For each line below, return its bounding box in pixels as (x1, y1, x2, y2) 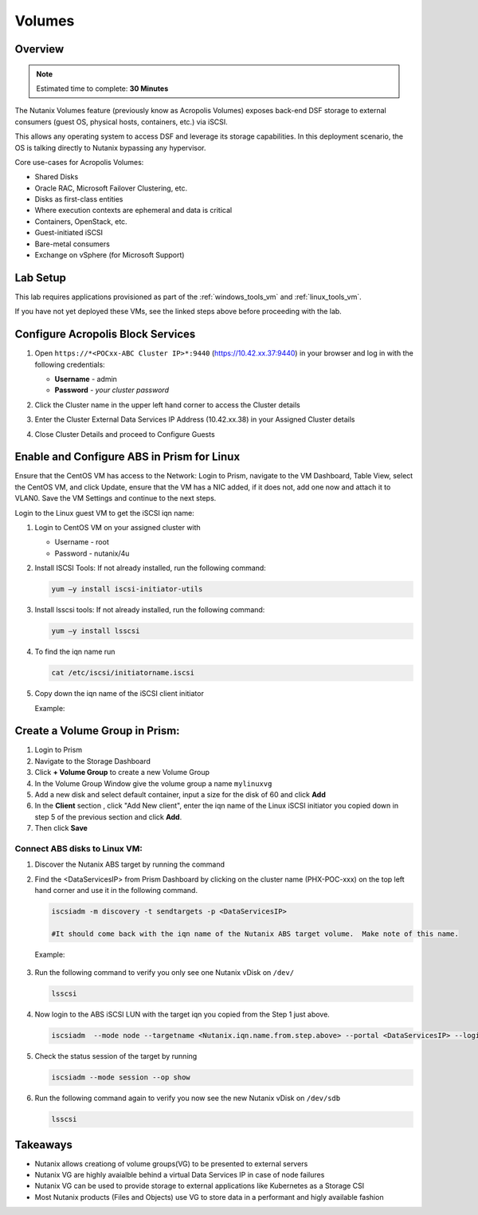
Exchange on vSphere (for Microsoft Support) (34, 250, 185, 260)
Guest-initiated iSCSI (34, 228, 104, 238)
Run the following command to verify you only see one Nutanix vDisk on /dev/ (34, 968, 295, 977)
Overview (14, 42, 65, 56)
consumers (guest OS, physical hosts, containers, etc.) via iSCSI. (14, 116, 229, 127)
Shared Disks (34, 172, 79, 182)
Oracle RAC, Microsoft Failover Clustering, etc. (34, 183, 187, 193)
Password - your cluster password (54, 385, 169, 395)
